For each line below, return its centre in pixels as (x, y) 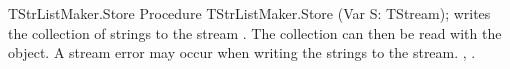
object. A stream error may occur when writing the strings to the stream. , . (242, 52)
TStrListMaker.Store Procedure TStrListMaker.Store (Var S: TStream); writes (249, 13)
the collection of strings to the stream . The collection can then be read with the (255, 32)
